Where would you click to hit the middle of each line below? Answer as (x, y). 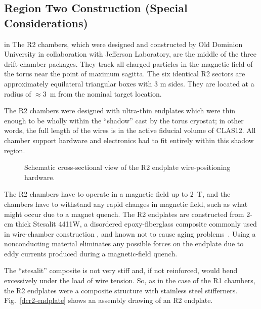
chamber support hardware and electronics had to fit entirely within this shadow (129, 140)
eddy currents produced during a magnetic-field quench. (91, 253)
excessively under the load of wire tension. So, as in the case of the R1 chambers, (130, 280)
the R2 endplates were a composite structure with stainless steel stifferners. (121, 290)
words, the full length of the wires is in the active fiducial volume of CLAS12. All (130, 130)
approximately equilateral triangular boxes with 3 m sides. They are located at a (129, 83)
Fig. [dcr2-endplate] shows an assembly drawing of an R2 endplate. (108, 300)
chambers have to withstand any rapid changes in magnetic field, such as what (126, 204)
